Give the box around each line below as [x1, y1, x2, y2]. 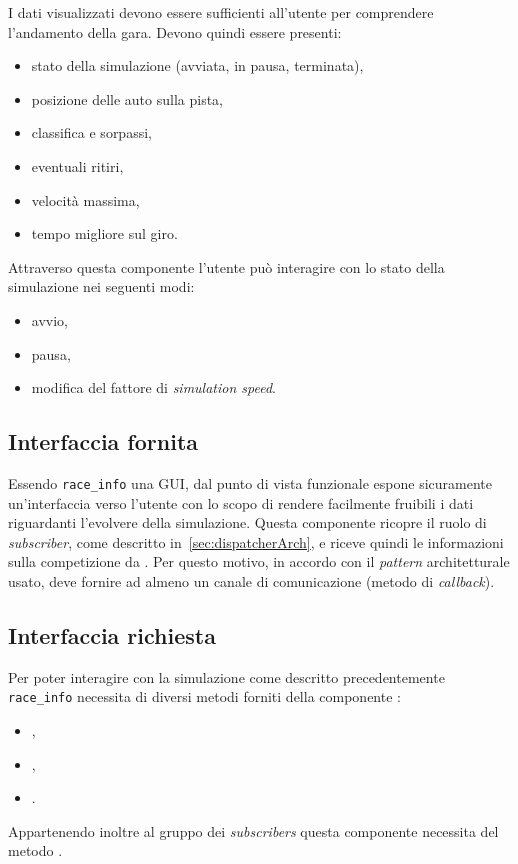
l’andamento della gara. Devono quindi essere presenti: [8, 21, 342, 42]
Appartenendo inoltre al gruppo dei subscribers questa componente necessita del [8, 820, 499, 841]
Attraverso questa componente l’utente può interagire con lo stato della [8, 256, 445, 277]
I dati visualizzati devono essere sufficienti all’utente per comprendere [8, 2, 434, 22]
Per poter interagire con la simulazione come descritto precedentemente [8, 666, 445, 687]
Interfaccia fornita [8, 426, 199, 457]
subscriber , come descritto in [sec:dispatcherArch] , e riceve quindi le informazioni [8, 531, 504, 552]
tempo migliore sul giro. [31, 223, 178, 244]
